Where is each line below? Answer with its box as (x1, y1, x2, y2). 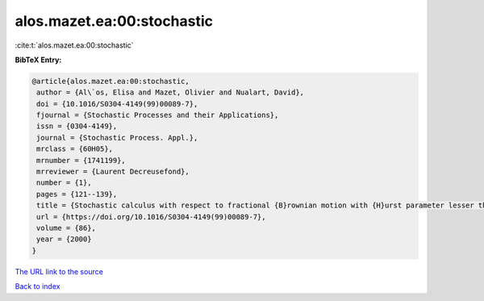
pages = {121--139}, (36, 190, 118, 199)
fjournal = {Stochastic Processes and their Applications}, (36, 111, 279, 120)
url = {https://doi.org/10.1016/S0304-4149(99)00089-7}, (36, 212, 266, 221)
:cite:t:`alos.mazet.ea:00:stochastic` (15, 40, 134, 50)
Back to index (15, 282, 60, 291)
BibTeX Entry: (15, 55, 62, 65)
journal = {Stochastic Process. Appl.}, (36, 133, 198, 142)
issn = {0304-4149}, (36, 122, 118, 131)
